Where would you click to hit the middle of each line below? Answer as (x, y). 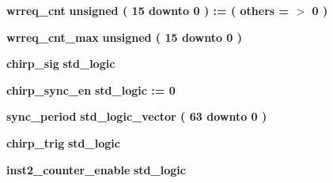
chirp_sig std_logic (61, 63)
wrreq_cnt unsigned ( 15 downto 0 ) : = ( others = (148, 10)
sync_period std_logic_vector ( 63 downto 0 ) (137, 116)
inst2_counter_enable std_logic (96, 169)
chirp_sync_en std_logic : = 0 (91, 90)
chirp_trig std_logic (63, 142)
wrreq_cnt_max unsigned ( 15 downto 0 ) (125, 37)
